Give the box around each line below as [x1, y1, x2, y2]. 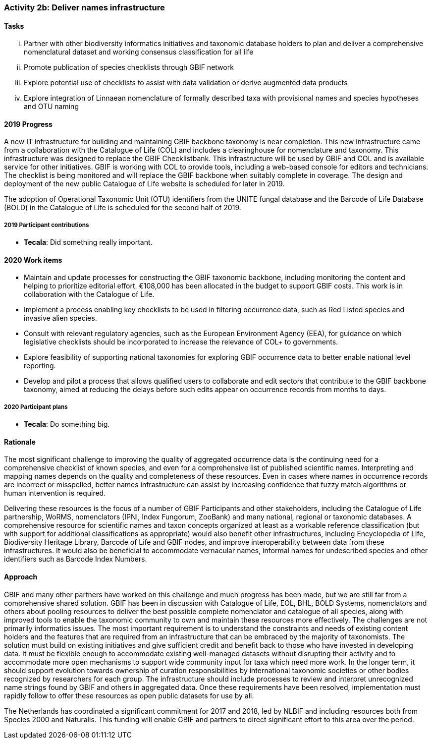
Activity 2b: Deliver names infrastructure [4, 2, 165, 12]
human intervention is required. [4, 489, 106, 498]
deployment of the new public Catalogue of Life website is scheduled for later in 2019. [4, 179, 285, 188]
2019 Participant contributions [4, 221, 89, 229]
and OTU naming [24, 102, 79, 111]
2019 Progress [4, 119, 53, 128]
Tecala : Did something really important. [24, 238, 153, 247]
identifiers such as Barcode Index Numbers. [4, 555, 147, 564]
